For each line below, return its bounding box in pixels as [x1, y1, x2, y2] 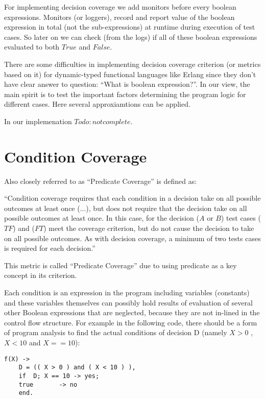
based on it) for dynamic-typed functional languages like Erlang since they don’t [4, 68, 256, 79]
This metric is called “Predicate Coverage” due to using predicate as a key [4, 260, 237, 270]
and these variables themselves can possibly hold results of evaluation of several [4, 297, 253, 308]
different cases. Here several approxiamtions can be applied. [4, 99, 190, 109]
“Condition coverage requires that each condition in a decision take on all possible [4, 193, 261, 203]
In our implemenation [4, 115, 72, 126]
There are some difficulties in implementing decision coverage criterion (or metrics [4, 58, 261, 69]
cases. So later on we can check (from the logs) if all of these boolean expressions [4, 31, 257, 42]
